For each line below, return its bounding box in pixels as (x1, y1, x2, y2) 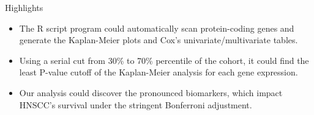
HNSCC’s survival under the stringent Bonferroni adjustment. (19, 98, 252, 111)
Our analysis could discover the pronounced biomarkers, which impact (19, 86, 283, 99)
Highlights (5, 1, 43, 13)
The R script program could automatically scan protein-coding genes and (19, 21, 294, 34)
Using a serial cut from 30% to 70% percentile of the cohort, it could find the (19, 54, 309, 66)
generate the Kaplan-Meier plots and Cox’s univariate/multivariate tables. (19, 33, 298, 46)
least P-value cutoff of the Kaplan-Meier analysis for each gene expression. (19, 66, 298, 78)
